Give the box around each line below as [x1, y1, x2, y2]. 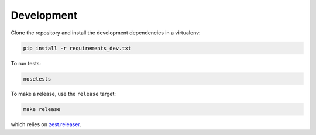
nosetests [23, 75, 51, 82]
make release [23, 106, 61, 113]
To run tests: [11, 60, 41, 67]
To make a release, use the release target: [11, 91, 116, 98]
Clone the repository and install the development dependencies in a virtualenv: [11, 29, 201, 36]
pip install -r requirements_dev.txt [23, 44, 132, 51]
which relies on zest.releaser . [11, 121, 81, 128]
